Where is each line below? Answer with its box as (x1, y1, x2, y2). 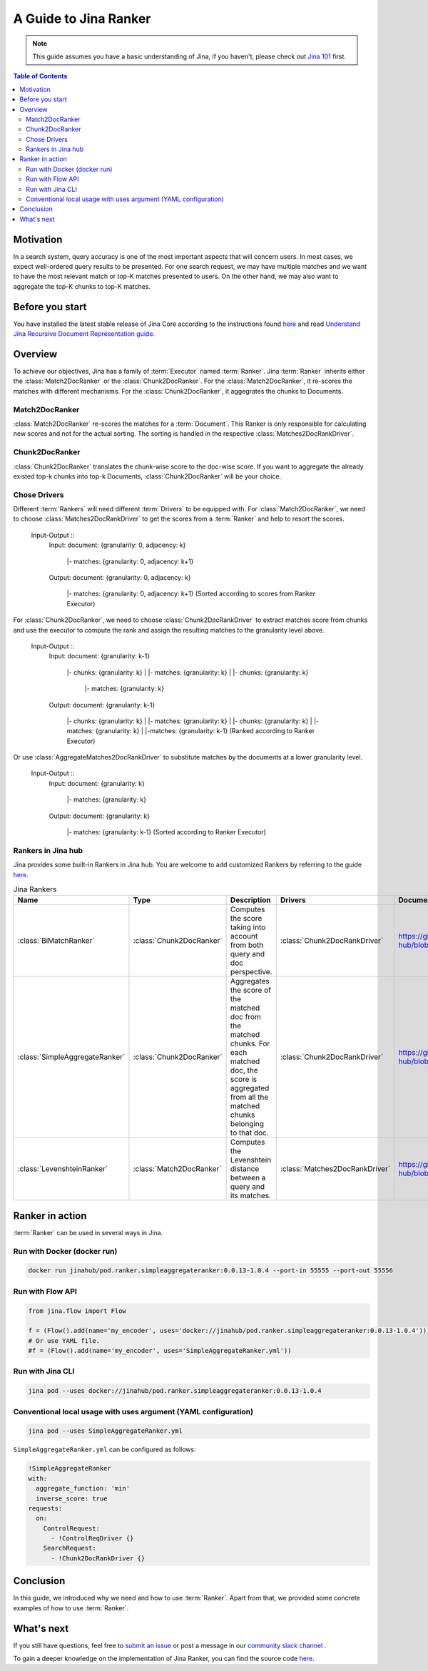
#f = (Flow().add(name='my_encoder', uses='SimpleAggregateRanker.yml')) (28, 1346, 292, 1355)
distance (230, 1164, 260, 1174)
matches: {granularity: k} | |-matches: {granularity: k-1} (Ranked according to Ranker (66, 727, 315, 735)
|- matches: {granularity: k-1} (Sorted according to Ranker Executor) (66, 828, 267, 837)
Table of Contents (13, 72, 68, 81)
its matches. (230, 1191, 271, 1201)
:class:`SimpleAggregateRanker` (17, 1052, 126, 1062)
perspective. (230, 967, 272, 977)
